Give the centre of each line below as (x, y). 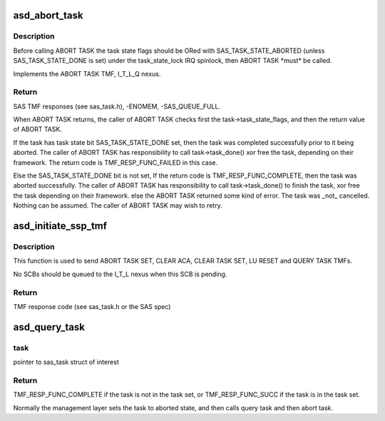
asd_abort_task (48, 15)
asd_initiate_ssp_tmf (60, 226)
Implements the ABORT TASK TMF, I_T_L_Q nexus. (87, 73)
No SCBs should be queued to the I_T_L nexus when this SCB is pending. (120, 274)
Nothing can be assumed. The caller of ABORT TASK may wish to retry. (118, 206)
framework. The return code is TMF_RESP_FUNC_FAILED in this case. (115, 162)
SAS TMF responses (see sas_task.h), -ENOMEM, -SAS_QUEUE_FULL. (117, 106)
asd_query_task (49, 327)
